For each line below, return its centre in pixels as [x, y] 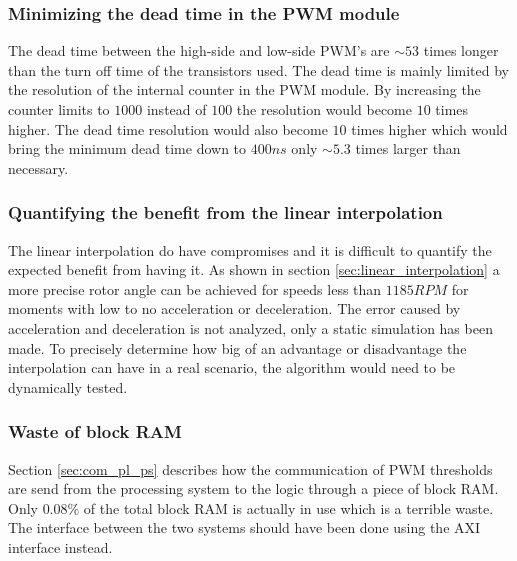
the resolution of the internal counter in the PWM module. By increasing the [244, 89]
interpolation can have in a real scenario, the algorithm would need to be [232, 367]
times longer [461, 50]
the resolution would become [324, 109]
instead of [176, 109]
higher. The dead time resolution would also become [168, 128]
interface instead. [60, 546]
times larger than [408, 148]
